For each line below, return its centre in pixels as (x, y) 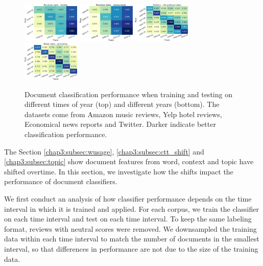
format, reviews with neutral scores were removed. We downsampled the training (130, 228)
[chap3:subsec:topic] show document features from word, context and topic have (129, 161)
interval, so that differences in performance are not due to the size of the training (131, 249)
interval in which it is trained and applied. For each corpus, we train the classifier (131, 208)
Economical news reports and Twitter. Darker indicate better (120, 124)
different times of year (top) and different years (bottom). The (122, 104)
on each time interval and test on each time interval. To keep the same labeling (128, 219)
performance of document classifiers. (61, 181)
